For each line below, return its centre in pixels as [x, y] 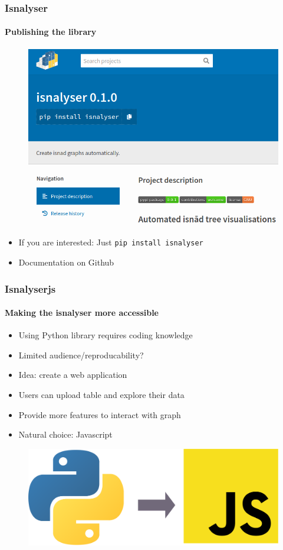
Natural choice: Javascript [65, 434]
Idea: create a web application [73, 375]
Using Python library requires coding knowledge [106, 335]
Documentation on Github [66, 262]
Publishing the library [51, 32]
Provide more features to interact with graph [100, 414]
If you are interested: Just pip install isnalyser [111, 242]
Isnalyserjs [30, 288]
